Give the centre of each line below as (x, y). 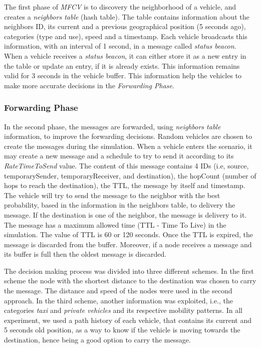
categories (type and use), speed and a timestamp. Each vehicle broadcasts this (126, 36)
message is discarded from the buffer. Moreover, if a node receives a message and (128, 244)
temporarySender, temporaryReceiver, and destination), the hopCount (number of (130, 175)
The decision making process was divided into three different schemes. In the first (129, 271)
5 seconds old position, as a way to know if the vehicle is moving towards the (122, 330)
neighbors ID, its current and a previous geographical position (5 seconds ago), (125, 26)
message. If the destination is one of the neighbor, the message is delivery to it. (125, 214)
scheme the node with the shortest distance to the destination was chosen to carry (130, 281)
